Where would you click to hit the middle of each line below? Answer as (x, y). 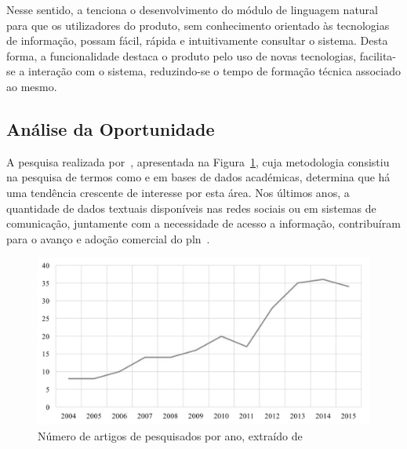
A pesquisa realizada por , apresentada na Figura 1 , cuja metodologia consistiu (198, 161)
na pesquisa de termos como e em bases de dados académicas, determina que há (198, 177)
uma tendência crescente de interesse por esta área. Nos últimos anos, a (178, 192)
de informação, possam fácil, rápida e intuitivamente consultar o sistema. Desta (197, 40)
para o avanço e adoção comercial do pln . (108, 238)
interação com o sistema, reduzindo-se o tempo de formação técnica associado (214, 71)
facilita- (378, 55)
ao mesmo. (32, 86)
